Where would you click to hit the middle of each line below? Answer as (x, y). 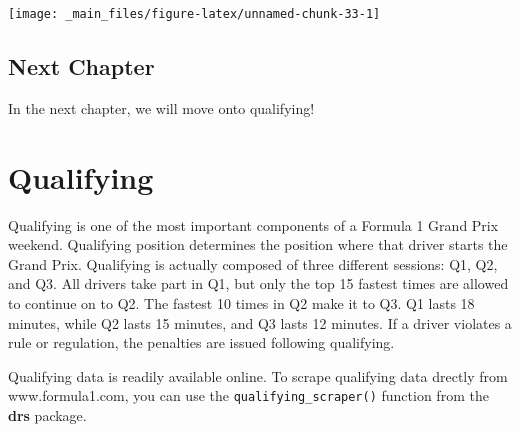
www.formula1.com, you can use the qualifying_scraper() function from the (248, 395)
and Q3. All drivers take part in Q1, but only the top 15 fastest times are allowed (258, 283)
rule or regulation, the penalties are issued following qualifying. (201, 342)
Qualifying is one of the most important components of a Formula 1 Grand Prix (253, 224)
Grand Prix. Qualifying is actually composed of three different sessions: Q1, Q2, (253, 263)
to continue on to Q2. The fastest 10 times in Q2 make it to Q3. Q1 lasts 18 (241, 302)
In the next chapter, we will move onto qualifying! (161, 107)
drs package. (47, 414)
